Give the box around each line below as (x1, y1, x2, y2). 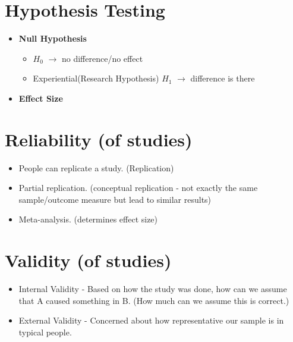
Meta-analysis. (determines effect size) (18, 213, 158, 225)
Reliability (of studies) (5, 127, 193, 151)
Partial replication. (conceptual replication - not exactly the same (18, 181, 258, 194)
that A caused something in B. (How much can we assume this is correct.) (18, 294, 289, 306)
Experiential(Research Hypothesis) (33, 72, 159, 84)
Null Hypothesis (18, 32, 87, 45)
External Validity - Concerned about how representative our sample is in (18, 314, 284, 327)
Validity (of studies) (5, 248, 172, 272)
